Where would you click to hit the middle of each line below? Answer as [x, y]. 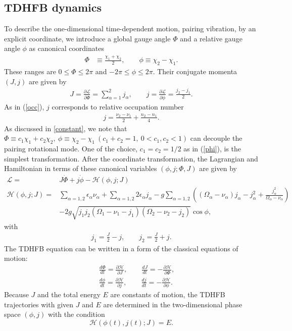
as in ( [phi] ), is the [212, 148]
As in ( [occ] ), [24, 107]
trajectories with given [39, 304]
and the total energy [69, 294]
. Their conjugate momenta [195, 71]
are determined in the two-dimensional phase [173, 304]
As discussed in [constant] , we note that [66, 128]
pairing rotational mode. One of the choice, [71, 148]
